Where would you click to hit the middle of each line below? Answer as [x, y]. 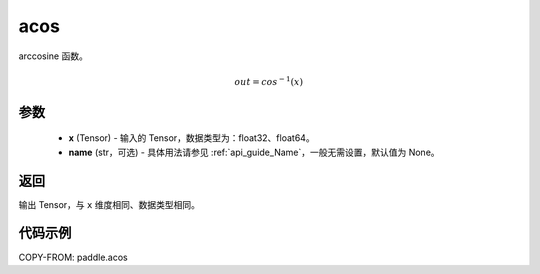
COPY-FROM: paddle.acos [73, 257]
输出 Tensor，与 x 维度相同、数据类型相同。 [109, 204]
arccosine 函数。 [53, 56]
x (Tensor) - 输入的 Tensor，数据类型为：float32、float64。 [191, 138]
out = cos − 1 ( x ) [269, 81]
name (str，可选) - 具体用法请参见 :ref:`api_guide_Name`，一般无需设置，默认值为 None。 [254, 152]
